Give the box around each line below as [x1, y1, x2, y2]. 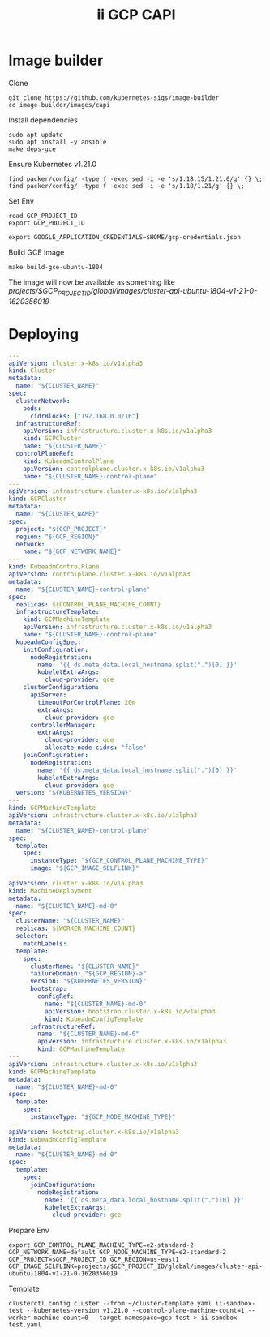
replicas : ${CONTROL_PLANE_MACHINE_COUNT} [15, 600, 161, 609]
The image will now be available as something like [8, 277, 176, 287]
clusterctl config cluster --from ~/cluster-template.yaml [8, 1300, 212, 1308]
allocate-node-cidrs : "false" [44, 743, 148, 752]
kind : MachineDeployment [8, 886, 92, 895]
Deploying [8, 324, 79, 343]
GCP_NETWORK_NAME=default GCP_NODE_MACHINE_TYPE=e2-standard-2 [8, 1249, 227, 1257]
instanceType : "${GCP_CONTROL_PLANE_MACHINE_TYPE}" [29, 857, 208, 865]
